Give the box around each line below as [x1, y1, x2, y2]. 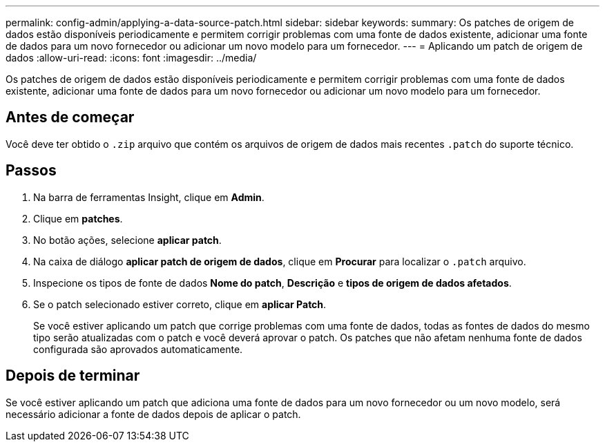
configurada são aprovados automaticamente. [33, 343, 243, 355]
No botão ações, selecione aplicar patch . [33, 234, 222, 246]
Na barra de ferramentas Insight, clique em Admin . [33, 191, 265, 203]
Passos [6, 162, 57, 180]
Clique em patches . [33, 212, 123, 225]
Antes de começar [6, 108, 135, 126]
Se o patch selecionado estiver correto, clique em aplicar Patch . [33, 298, 327, 310]
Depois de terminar [6, 367, 140, 385]
